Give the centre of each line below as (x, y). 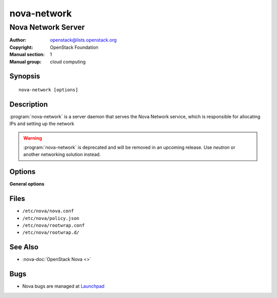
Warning (33, 138)
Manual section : (27, 54)
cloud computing (68, 62)
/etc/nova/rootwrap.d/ (51, 233)
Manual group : (25, 62)
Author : (18, 40)
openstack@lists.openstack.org (83, 40)
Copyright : (21, 47)
